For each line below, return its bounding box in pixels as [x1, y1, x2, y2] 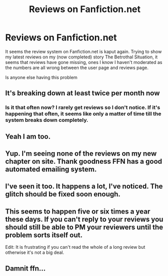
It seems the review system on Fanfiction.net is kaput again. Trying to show [5, 48, 162, 54]
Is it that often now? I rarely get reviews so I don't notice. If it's [5, 104, 160, 111]
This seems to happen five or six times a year [5, 207, 150, 216]
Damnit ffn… [5, 264, 46, 272]
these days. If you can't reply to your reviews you [5, 215, 163, 224]
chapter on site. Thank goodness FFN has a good [5, 157, 162, 166]
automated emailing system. [5, 165, 97, 174]
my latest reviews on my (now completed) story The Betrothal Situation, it [5, 54, 158, 60]
